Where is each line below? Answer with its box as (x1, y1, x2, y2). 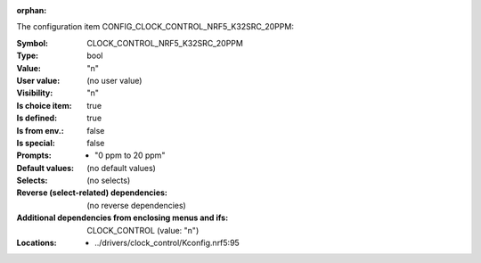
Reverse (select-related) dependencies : (16, 187, 168, 198)
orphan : (16, 5, 47, 15)
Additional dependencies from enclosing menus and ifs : (16, 212, 229, 223)
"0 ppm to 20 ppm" (94, 150, 166, 160)
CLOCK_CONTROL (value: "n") (86, 225, 200, 235)
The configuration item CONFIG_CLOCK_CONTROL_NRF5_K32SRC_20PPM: (16, 21, 294, 32)
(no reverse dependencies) (86, 200, 186, 210)
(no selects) (86, 175, 131, 186)
